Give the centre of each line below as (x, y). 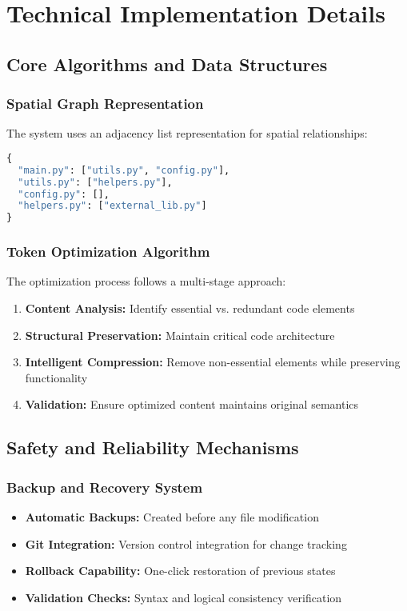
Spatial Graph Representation (105, 104)
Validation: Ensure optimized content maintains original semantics (192, 404)
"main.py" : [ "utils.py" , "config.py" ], (124, 170)
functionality (56, 377)
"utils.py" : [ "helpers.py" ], (95, 182)
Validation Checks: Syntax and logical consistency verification (184, 597)
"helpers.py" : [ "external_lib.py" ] (112, 206)
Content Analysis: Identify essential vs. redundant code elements (190, 308)
